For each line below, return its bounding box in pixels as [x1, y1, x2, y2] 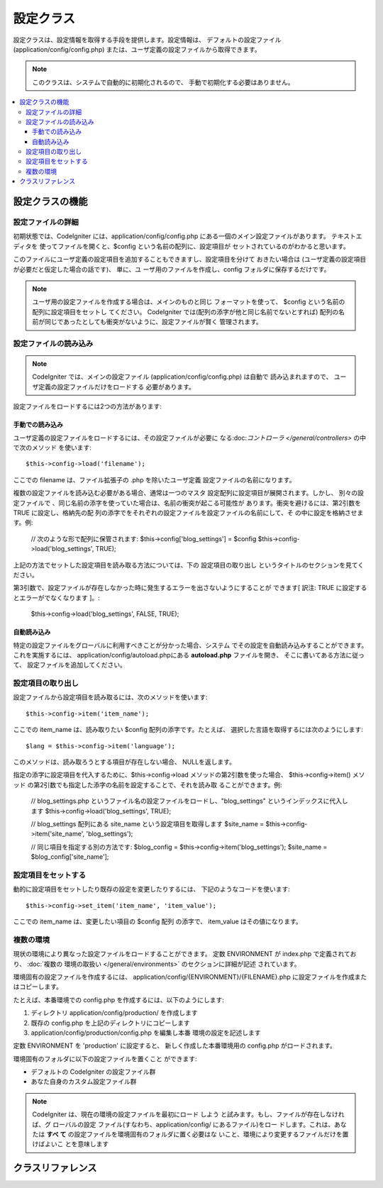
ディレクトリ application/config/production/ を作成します [30, 1009, 198, 1017]
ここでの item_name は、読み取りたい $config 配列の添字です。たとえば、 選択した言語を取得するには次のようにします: [13, 726, 363, 734]
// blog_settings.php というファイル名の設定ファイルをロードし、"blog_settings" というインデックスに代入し [30, 796, 349, 805]
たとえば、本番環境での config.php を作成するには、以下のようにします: [13, 995, 225, 1004]
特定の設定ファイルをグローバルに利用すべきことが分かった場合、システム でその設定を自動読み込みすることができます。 [13, 640, 368, 649]
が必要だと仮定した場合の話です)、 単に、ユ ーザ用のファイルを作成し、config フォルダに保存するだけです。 [13, 265, 331, 273]
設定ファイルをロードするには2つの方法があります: [13, 402, 162, 411]
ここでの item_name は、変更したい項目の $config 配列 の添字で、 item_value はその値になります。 [13, 917, 303, 926]
